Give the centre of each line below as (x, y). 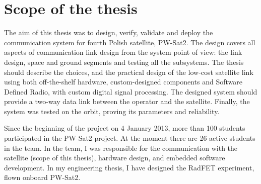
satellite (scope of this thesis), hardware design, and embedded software (115, 158)
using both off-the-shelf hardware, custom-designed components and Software (123, 82)
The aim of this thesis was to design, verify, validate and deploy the (109, 32)
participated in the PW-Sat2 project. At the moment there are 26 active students (130, 138)
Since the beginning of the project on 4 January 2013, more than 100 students (125, 128)
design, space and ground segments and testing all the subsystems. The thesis (124, 62)
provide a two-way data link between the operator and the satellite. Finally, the (127, 101)
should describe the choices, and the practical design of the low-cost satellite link (129, 72)
